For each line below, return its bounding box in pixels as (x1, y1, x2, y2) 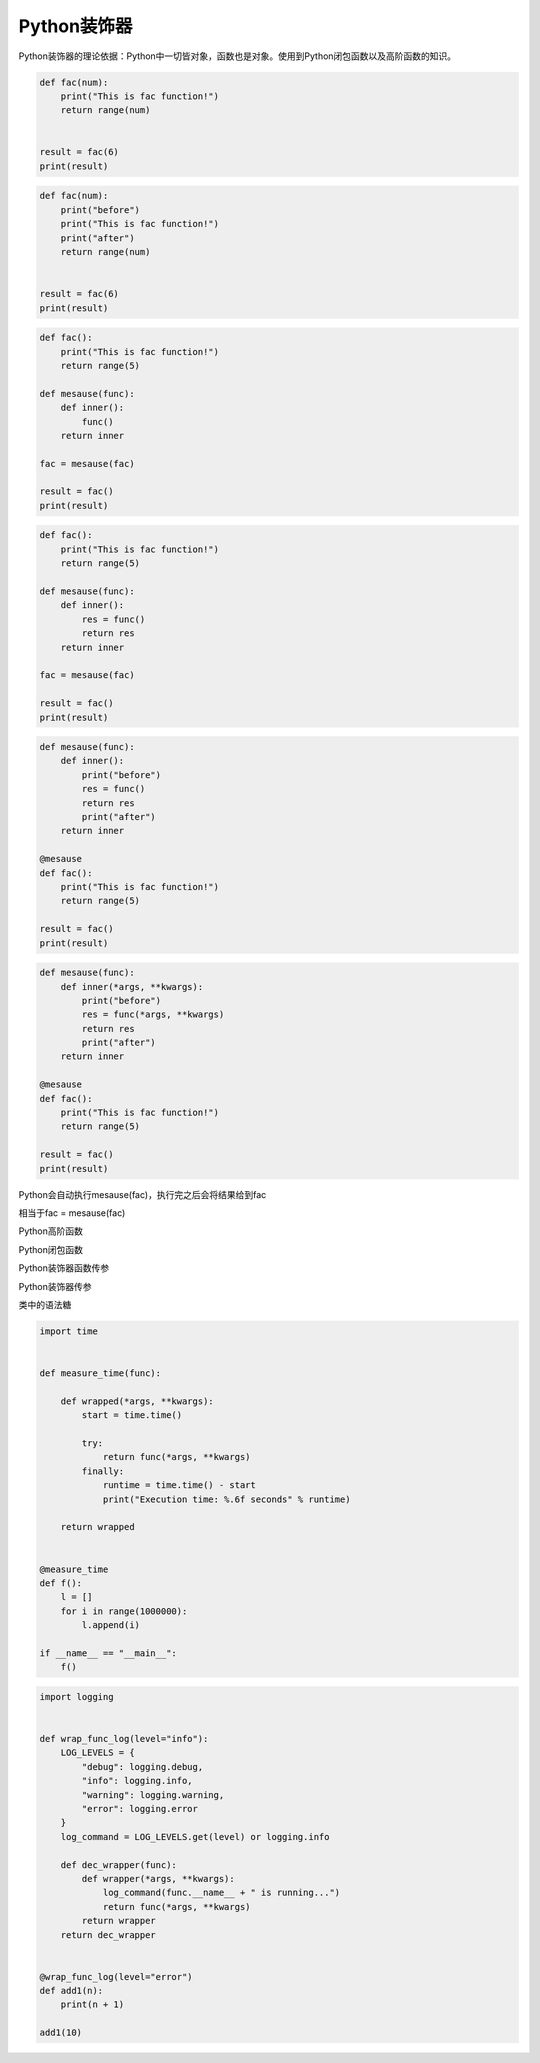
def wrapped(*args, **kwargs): (60, 1395, 214, 1407)
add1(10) (39, 2027, 83, 2039)
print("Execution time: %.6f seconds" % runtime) (102, 1493, 351, 1505)
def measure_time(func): (39, 1368, 162, 1379)
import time (39, 1325, 99, 1337)
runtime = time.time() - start (102, 1480, 257, 1491)
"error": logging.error (81, 1803, 199, 1814)
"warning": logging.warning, (81, 1789, 225, 1800)
